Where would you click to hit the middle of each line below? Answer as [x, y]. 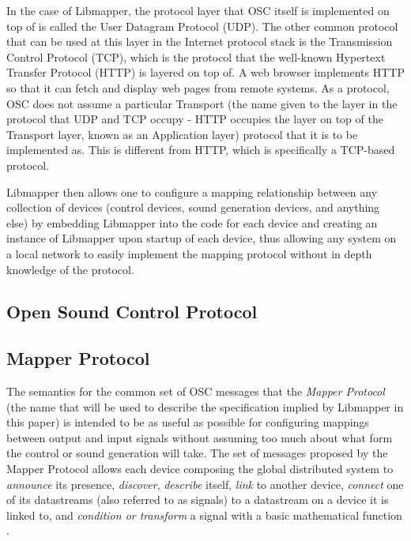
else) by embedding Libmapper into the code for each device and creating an [192, 222]
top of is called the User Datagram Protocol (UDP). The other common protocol [202, 26]
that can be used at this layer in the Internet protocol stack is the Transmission [200, 41]
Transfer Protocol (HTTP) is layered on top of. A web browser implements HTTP [205, 72]
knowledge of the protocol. [70, 269]
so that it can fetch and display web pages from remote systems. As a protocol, [198, 87]
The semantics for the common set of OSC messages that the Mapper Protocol [196, 391]
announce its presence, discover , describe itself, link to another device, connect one [205, 484]
